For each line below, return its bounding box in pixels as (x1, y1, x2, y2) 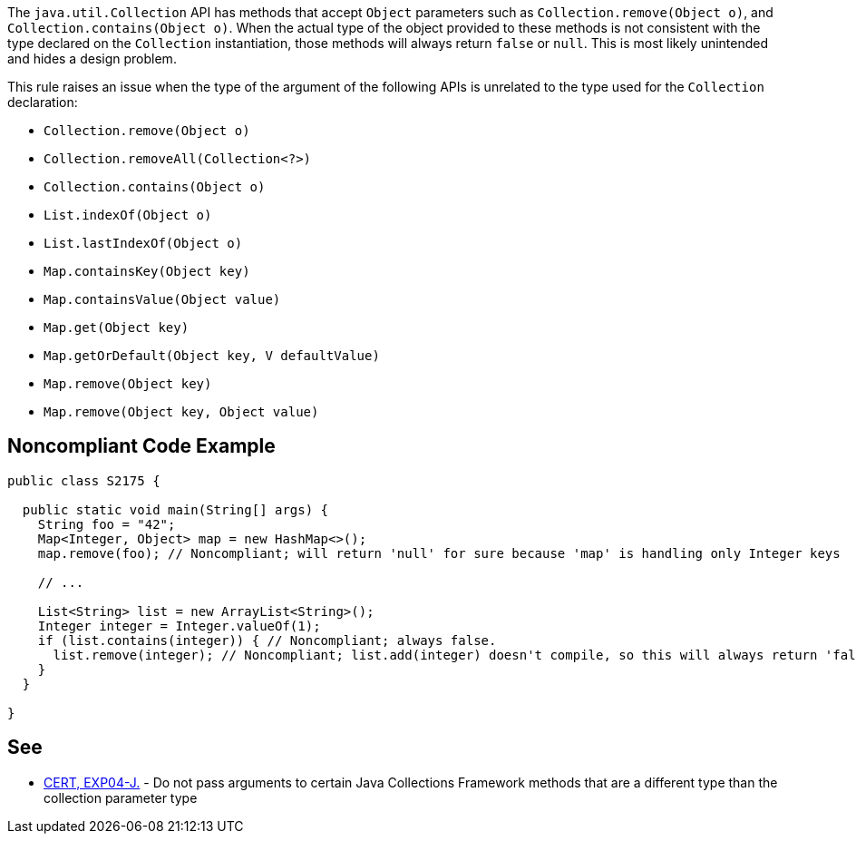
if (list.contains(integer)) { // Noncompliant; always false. (37, 632, 497, 648)
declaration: (7, 94, 78, 110)
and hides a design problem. (7, 51, 177, 66)
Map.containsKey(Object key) (44, 264, 250, 279)
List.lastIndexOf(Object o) (44, 236, 243, 250)
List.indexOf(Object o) (44, 208, 212, 222)
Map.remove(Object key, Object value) (44, 405, 319, 419)
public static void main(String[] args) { (22, 502, 329, 517)
